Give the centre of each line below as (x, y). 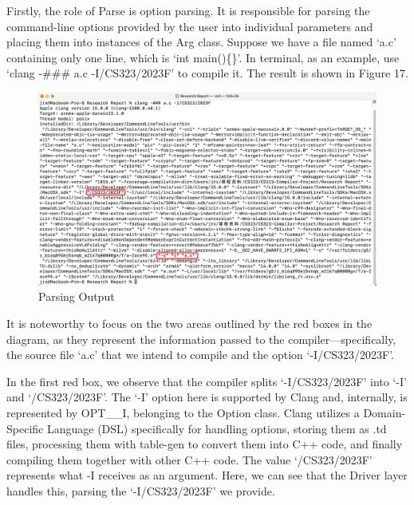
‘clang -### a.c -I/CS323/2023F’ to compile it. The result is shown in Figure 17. (207, 73)
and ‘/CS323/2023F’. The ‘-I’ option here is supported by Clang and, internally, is (207, 397)
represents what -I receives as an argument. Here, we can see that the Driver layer (207, 475)
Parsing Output (77, 296)
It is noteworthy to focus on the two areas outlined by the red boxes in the (189, 323)
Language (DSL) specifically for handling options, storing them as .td (217, 428)
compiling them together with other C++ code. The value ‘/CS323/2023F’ (189, 459)
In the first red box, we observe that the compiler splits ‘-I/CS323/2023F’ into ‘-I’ (207, 381)
